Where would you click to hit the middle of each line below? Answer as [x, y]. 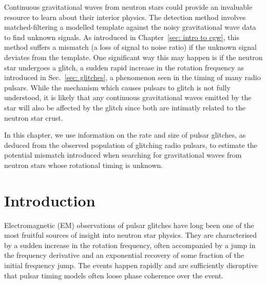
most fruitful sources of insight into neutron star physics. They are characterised [131, 235]
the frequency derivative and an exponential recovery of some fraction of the [124, 255]
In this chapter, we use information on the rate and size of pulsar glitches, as [125, 135]
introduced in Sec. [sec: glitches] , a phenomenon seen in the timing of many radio [132, 77]
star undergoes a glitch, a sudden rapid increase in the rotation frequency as [124, 67]
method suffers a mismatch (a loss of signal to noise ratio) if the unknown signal [130, 47]
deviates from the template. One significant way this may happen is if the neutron [133, 57]
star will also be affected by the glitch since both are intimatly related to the [125, 107]
